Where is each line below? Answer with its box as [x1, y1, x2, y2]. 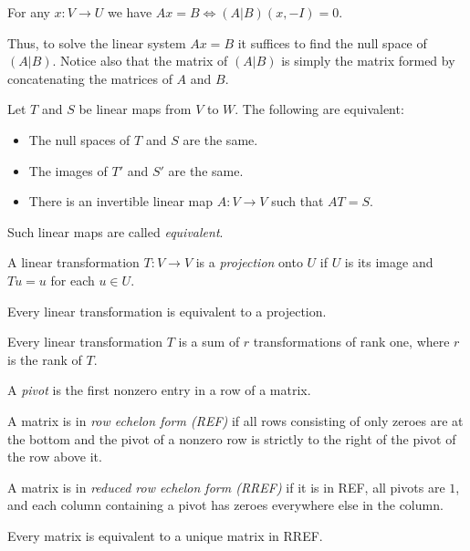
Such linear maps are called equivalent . [7, 222, 224, 241]
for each [50, 270, 95, 289]
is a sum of [178, 332, 240, 351]
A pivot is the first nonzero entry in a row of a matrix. [7, 380, 311, 400]
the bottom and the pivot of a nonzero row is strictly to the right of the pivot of [7, 429, 456, 448]
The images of [28, 161, 108, 180]
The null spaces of [28, 130, 131, 149]
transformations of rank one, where [253, 332, 450, 351]
